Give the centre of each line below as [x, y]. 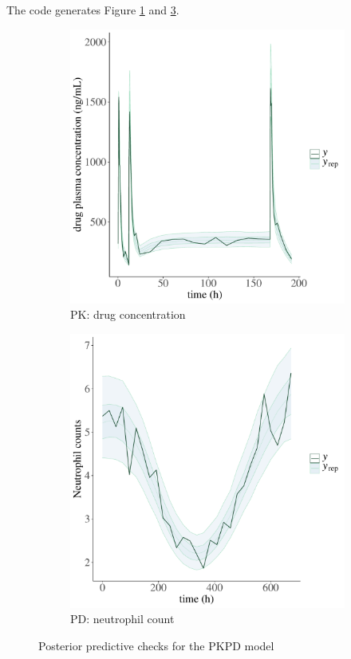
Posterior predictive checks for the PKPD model [156, 645]
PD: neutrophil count [122, 619]
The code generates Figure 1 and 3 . [93, 10]
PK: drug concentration [128, 314]
